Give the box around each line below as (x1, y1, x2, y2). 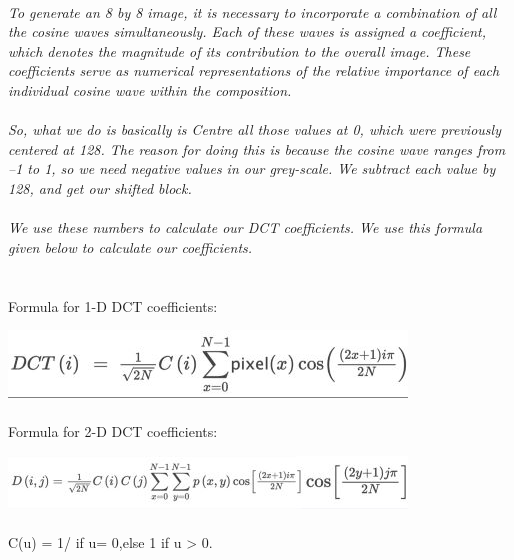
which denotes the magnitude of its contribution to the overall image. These (8, 40, 471, 61)
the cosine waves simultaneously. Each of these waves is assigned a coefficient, (8, 21, 487, 42)
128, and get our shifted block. (8, 177, 192, 198)
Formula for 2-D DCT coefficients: (8, 421, 218, 442)
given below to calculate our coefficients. (8, 236, 253, 257)
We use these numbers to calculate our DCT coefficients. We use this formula (8, 217, 483, 238)
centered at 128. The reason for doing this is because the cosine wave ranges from (8, 138, 506, 159)
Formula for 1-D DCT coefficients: (8, 295, 218, 316)
